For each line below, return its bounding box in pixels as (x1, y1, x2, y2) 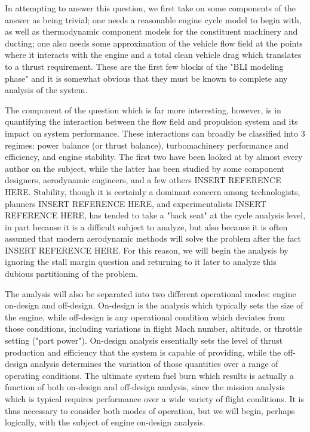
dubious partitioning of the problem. (5, 267, 139, 280)
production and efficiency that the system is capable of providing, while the (5, 345, 281, 358)
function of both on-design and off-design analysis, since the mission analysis (5, 381, 285, 393)
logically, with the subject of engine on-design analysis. (5, 416, 205, 428)
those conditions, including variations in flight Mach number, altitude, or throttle (5, 322, 302, 335)
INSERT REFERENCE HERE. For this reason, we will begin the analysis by (5, 243, 288, 256)
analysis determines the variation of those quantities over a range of (30, 357, 278, 370)
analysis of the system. (5, 84, 88, 96)
